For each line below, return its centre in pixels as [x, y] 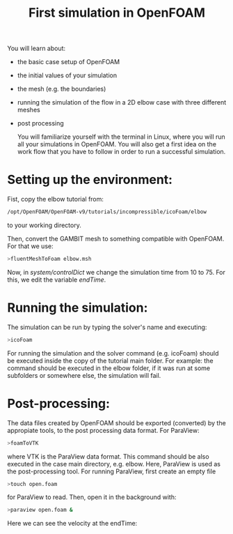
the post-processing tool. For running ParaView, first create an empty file [112, 471]
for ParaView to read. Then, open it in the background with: [92, 497]
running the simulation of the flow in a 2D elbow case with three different [122, 102]
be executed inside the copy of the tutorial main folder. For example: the [110, 360]
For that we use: [30, 246]
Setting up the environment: [90, 180]
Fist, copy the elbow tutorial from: [56, 199]
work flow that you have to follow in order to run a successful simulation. [121, 152]
